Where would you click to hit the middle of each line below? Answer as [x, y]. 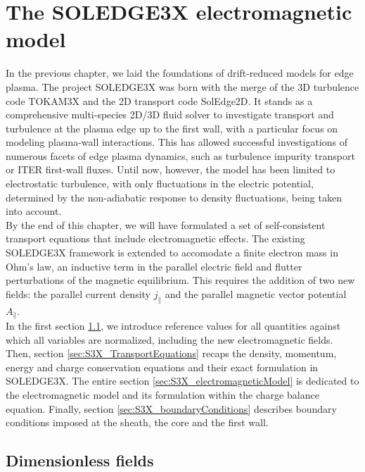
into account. [34, 211]
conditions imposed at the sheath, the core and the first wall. [137, 422]
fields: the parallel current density [78, 293]
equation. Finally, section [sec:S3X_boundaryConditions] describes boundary [171, 408]
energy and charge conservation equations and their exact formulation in [162, 367]
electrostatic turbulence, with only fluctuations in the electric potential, [160, 184]
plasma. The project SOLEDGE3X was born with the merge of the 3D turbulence [182, 86]
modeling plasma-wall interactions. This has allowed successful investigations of [177, 142]
